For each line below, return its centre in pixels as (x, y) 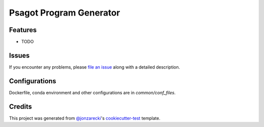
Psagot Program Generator (65, 13)
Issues (19, 55)
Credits (21, 106)
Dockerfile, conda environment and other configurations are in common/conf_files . (92, 92)
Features (23, 30)
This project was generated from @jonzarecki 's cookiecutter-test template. (85, 118)
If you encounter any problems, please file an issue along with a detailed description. (95, 67)
